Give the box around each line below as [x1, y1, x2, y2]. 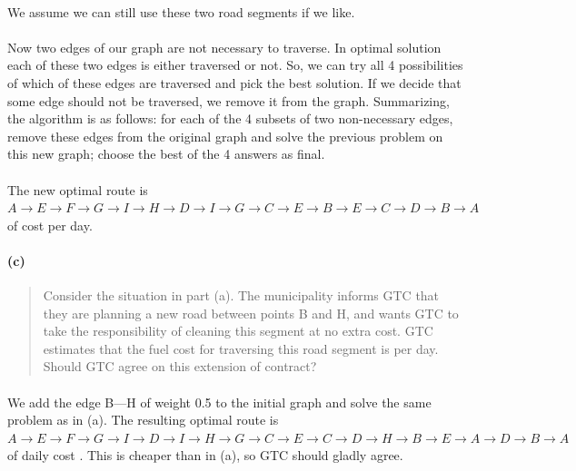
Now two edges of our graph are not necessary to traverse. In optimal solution [7, 37, 442, 56]
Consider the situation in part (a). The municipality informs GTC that [43, 286, 440, 305]
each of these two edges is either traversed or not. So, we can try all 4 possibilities [7, 55, 463, 74]
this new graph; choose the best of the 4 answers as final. [7, 144, 325, 163]
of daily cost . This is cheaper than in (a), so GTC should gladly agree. [7, 446, 403, 465]
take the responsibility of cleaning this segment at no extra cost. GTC [43, 321, 433, 340]
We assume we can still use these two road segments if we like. [7, 2, 355, 21]
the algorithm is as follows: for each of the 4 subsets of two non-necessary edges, [7, 109, 453, 128]
